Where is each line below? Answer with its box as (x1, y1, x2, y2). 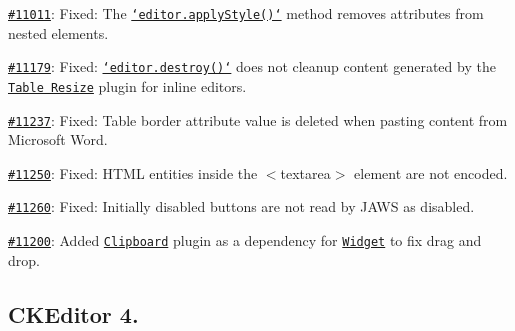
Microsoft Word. (8, 129, 108, 150)
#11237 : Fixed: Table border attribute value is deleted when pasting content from (8, 109, 508, 130)
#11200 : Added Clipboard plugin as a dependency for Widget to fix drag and (8, 230, 482, 251)
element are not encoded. (354, 162, 508, 183)
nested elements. (8, 22, 109, 43)
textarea (280, 162, 331, 183)
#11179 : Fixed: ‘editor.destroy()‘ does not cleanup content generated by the (8, 56, 496, 77)
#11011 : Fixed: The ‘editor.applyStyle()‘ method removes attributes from (8, 3, 484, 23)
